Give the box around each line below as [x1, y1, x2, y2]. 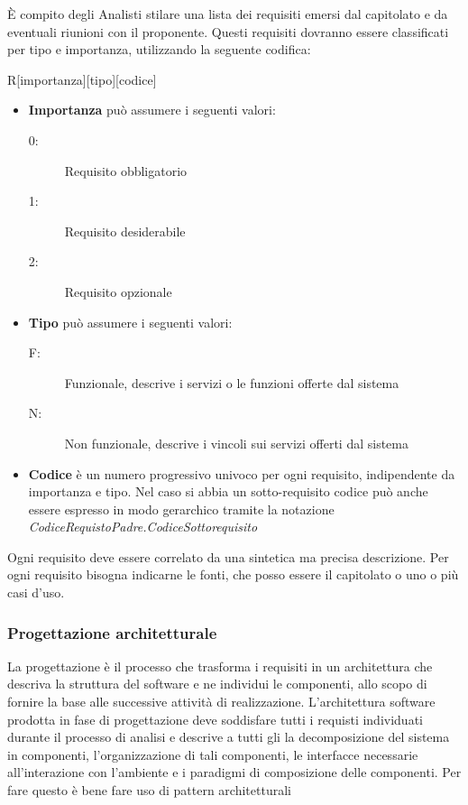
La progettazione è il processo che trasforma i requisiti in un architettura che [7, 656, 433, 675]
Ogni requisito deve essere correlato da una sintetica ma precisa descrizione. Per [7, 547, 449, 566]
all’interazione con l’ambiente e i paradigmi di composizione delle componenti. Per [7, 763, 462, 782]
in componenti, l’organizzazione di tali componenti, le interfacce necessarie [7, 745, 418, 763]
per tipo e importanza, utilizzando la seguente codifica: [7, 40, 311, 59]
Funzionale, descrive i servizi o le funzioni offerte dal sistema [64, 373, 399, 392]
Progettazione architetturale [7, 621, 217, 643]
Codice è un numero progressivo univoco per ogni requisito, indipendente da [28, 464, 455, 483]
